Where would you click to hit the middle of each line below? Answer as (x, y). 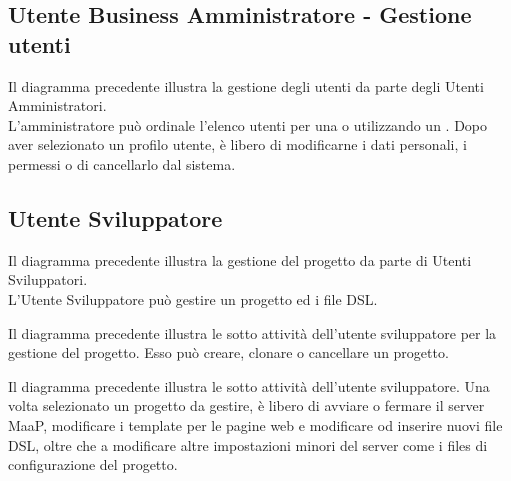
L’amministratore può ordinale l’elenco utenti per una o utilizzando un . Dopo (248, 124)
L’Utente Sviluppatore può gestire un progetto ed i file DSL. (193, 298)
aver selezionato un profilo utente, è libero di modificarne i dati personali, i (237, 144)
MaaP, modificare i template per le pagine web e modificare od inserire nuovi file (255, 424)
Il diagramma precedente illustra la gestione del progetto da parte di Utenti (240, 259)
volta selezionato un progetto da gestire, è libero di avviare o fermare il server (246, 405)
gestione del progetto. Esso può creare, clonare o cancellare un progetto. (228, 352)
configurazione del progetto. (93, 464)
